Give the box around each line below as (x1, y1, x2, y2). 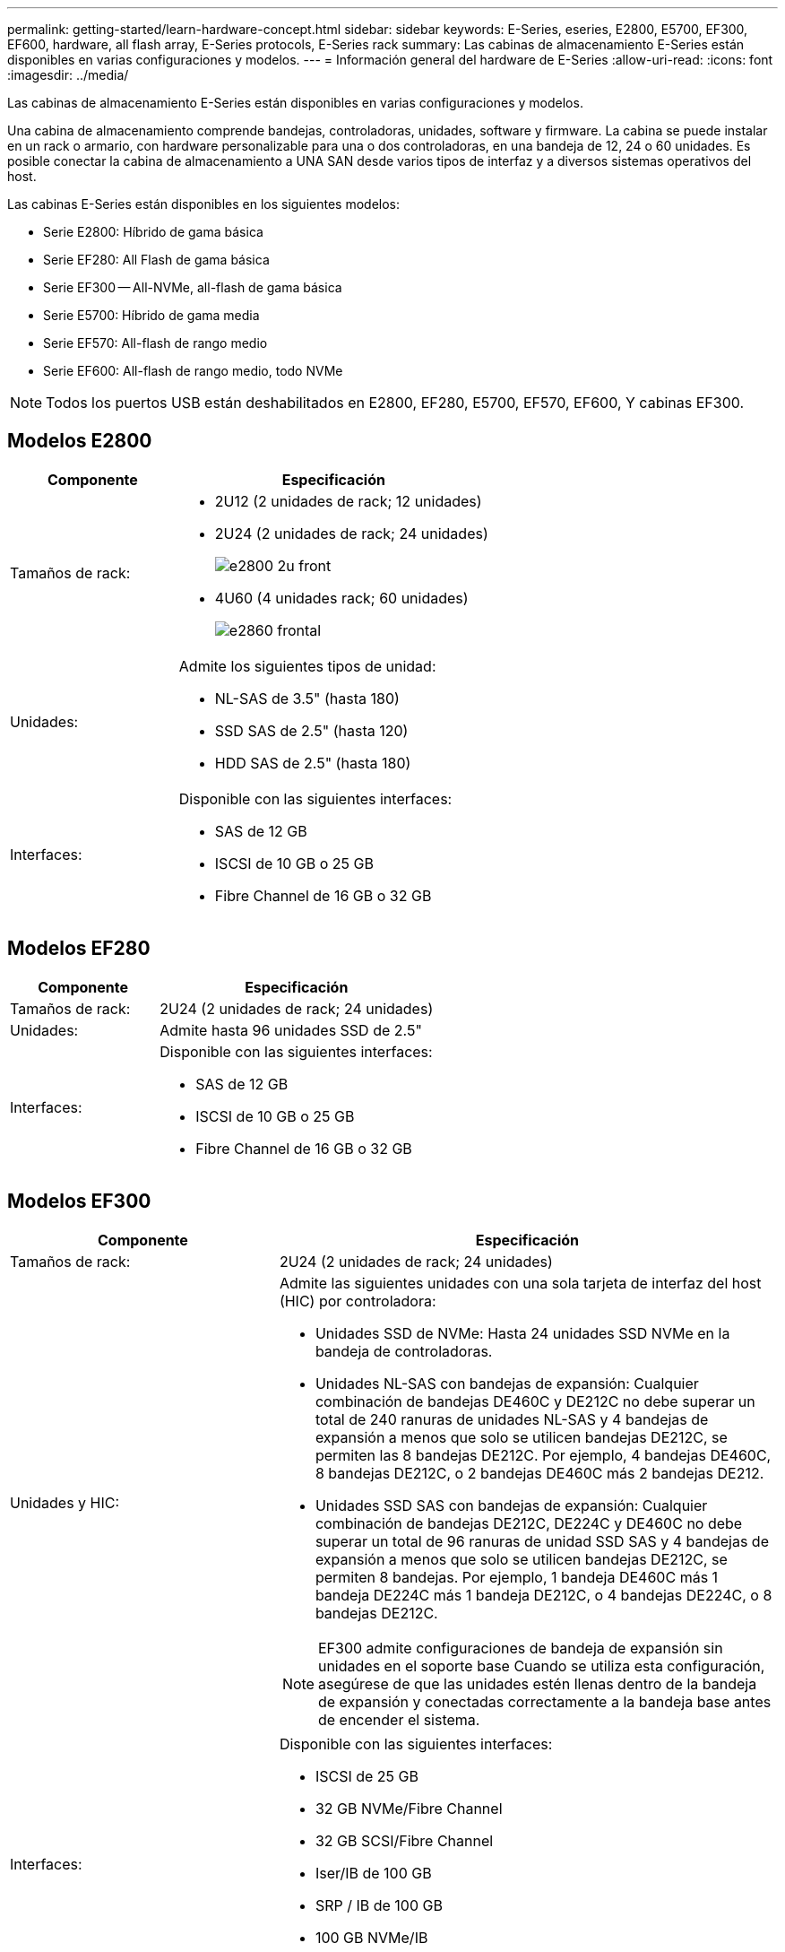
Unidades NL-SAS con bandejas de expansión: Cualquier (315, 1374, 699, 1392)
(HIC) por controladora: (279, 1291, 436, 1310)
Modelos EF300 (7, 1190, 151, 1213)
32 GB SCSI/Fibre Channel (315, 1831, 494, 1850)
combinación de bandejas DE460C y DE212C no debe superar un (315, 1392, 755, 1410)
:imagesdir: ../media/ (7, 67, 129, 82)
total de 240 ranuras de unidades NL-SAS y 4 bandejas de (315, 1410, 709, 1428)
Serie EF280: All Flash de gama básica (43, 252, 270, 267)
